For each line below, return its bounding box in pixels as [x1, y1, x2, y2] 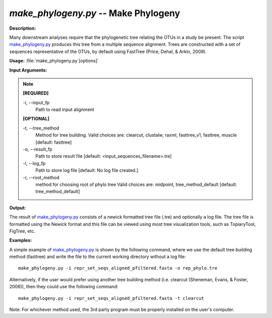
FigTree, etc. [9, 228, 35, 234]
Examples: [9, 237, 32, 243]
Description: [9, 25, 36, 31]
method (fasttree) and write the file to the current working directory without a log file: [9, 253, 186, 260]
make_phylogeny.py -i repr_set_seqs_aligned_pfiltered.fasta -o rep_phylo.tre [18, 265, 218, 271]
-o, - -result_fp [23, 146, 52, 152]
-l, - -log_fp [23, 160, 46, 166]
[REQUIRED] [23, 90, 49, 96]
